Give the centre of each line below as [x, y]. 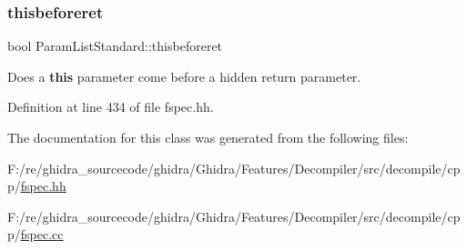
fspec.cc [42, 234]
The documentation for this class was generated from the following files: [208, 137]
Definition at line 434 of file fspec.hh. [111, 107]
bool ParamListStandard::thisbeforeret [115, 46]
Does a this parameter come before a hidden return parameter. [184, 76]
